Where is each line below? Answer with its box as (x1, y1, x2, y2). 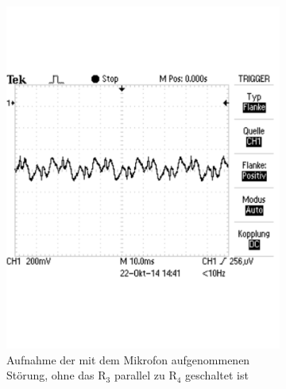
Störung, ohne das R (6, 367, 106, 383)
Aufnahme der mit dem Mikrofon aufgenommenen (6, 351, 250, 368)
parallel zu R (114, 367, 177, 383)
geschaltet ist (185, 367, 249, 383)
